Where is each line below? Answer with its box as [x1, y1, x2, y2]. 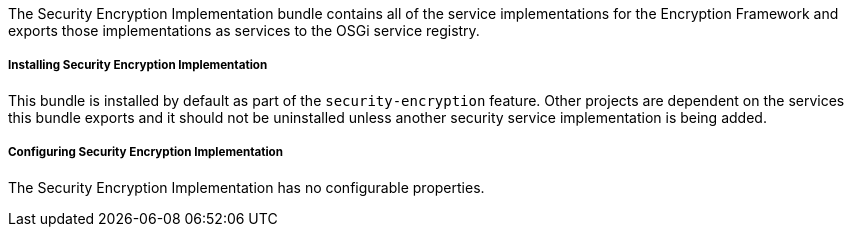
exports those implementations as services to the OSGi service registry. [8, 22, 480, 39]
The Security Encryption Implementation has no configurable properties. [8, 178, 485, 196]
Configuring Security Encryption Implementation [8, 145, 283, 160]
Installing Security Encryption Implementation [8, 58, 268, 73]
